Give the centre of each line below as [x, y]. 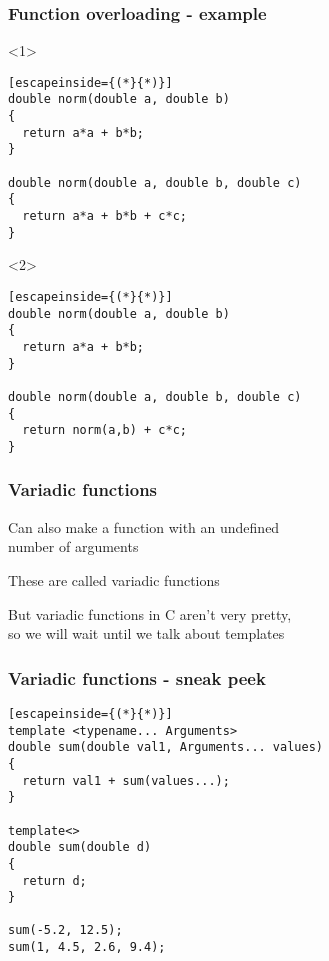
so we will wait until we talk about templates [146, 633]
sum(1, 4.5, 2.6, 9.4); [87, 947]
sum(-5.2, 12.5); [65, 930]
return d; [54, 880]
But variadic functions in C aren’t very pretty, [150, 613]
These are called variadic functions [114, 579]
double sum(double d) [80, 847]
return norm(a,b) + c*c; [104, 430]
